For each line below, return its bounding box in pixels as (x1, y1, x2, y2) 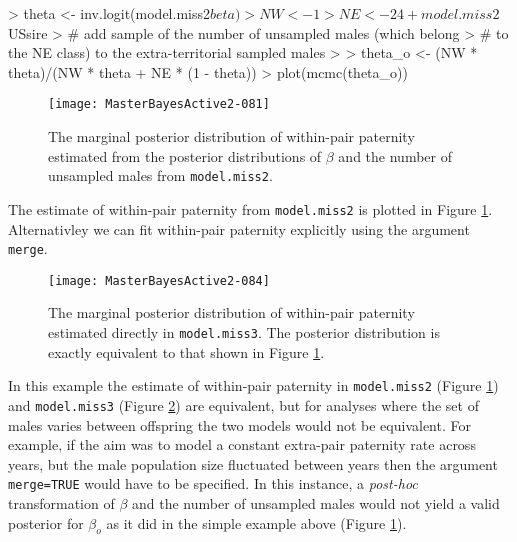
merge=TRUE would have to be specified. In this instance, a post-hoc (8, 473, 418, 494)
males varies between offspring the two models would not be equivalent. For (8, 414, 471, 435)
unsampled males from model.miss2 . (48, 165, 273, 186)
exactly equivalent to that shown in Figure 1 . (48, 341, 325, 362)
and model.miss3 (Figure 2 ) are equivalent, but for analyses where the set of (8, 394, 479, 415)
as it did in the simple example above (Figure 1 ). (106, 512, 407, 533)
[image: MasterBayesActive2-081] (48, 97, 270, 112)
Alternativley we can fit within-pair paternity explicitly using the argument (8, 218, 470, 239)
